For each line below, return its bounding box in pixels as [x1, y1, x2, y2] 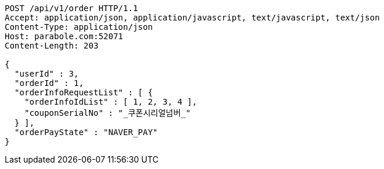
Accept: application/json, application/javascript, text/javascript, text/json [5, 13, 380, 22]
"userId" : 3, [14, 69, 79, 78]
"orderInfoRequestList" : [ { [14, 88, 153, 97]
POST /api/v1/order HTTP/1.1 [5, 4, 138, 13]
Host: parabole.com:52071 [5, 32, 124, 41]
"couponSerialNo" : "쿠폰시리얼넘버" [24, 108, 191, 118]
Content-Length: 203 [5, 41, 99, 50]
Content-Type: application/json [5, 22, 153, 32]
